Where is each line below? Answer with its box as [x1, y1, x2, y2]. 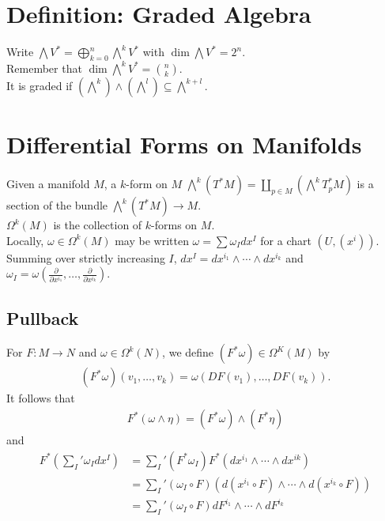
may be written [115, 232, 189, 248]
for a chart [260, 232, 311, 248]
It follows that [6, 390, 75, 406]
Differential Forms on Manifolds [6, 128, 362, 160]
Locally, [6, 232, 44, 248]
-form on [126, 176, 168, 192]
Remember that [6, 59, 82, 76]
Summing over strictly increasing [6, 249, 165, 266]
